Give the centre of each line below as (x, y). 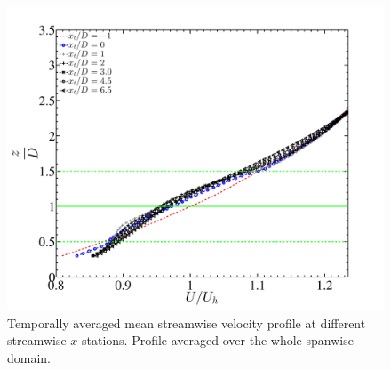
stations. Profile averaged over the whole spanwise (218, 340)
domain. (29, 357)
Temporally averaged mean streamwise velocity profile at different (187, 322)
